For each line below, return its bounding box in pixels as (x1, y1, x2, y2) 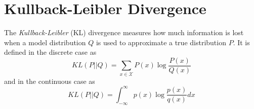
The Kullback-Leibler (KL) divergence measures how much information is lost (4, 27, 244, 38)
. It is (233, 37, 250, 47)
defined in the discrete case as (4, 47, 97, 57)
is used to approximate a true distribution (96, 37, 226, 47)
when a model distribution (4, 37, 86, 47)
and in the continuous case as (4, 75, 95, 86)
